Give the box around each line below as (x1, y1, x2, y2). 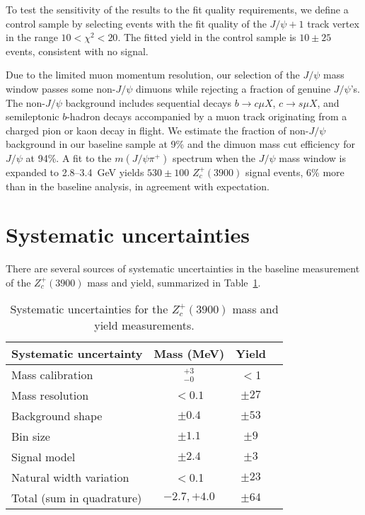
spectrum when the (172, 150, 256, 165)
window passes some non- (6, 81, 116, 96)
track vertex (307, 16, 359, 30)
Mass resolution (11, 387, 89, 404)
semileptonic (6, 109, 59, 124)
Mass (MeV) (153, 345, 225, 362)
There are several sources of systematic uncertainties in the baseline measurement (6, 261, 360, 276)
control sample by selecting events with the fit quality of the (6, 16, 267, 30)
